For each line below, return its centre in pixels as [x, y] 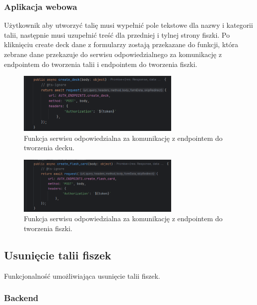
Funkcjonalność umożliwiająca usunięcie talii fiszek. [82, 275]
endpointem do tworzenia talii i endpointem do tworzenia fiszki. [101, 64]
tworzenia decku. [49, 148]
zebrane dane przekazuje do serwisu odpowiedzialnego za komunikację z [113, 54]
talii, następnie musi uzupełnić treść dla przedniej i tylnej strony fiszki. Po [117, 34]
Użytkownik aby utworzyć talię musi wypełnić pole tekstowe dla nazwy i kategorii [128, 25]
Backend [21, 298]
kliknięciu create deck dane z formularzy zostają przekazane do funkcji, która [121, 44]
